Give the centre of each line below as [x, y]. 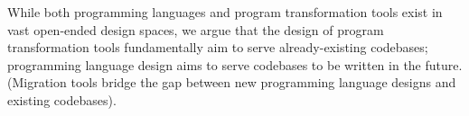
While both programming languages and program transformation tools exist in [225, 12]
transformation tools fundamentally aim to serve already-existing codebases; [218, 47]
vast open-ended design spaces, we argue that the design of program [196, 29]
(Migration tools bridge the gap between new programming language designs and [232, 82]
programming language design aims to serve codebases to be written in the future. [235, 64]
